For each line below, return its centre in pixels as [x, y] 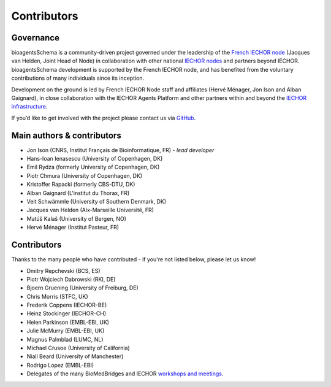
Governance [35, 38]
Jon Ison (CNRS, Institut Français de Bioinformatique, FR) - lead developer [120, 150]
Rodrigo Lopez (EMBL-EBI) [60, 365]
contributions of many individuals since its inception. [78, 78]
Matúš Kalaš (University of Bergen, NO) [77, 218]
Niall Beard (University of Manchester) [75, 356]
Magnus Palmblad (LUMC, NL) [65, 339]
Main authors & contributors [67, 135]
